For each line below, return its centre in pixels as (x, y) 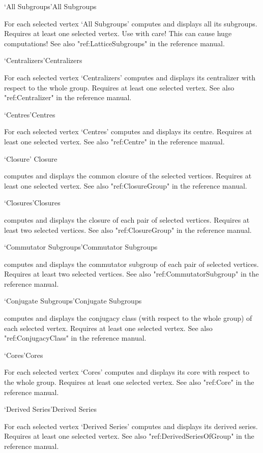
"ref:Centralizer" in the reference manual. (68, 97)
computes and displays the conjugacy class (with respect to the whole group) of (128, 318)
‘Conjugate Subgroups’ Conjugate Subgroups (73, 301)
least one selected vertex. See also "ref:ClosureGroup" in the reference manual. (126, 185)
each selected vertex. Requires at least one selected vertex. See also (108, 328)
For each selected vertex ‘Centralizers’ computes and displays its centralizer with (130, 77)
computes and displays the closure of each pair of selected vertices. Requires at (127, 219)
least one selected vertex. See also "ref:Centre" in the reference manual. (114, 141)
